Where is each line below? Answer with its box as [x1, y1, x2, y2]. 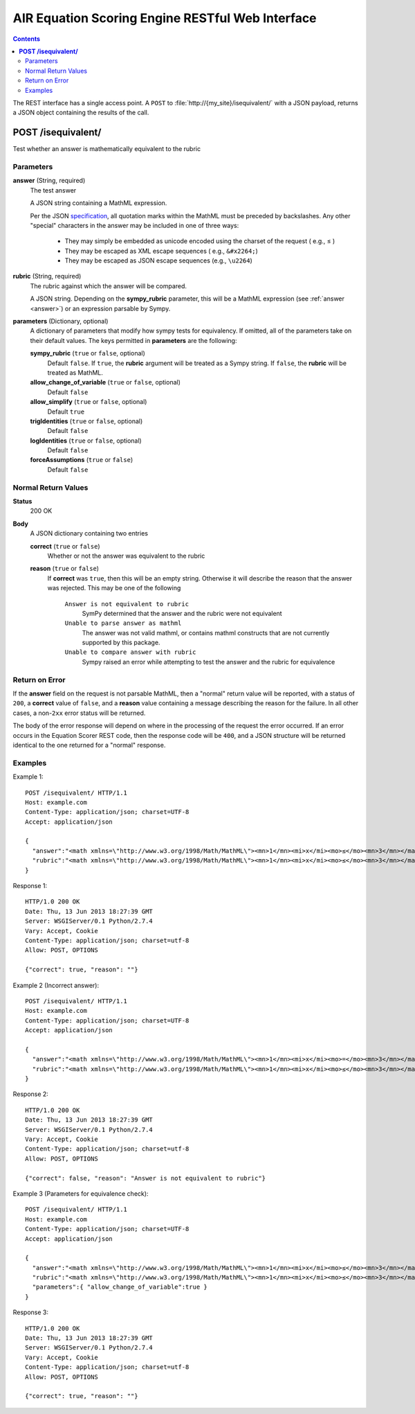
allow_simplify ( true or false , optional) [30, 398, 147, 406]
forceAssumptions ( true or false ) [30, 456, 133, 464]
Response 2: [12, 1090, 48, 1098]
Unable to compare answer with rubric [64, 648, 196, 656]
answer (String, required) [12, 177, 86, 185]
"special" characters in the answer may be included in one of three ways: [30, 221, 239, 229]
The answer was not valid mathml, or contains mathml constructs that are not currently [82, 628, 330, 637]
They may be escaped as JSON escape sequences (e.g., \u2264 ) [64, 256, 252, 265]
